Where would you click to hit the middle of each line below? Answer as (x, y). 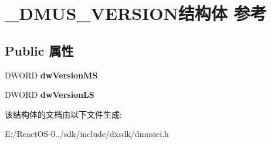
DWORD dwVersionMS (51, 75)
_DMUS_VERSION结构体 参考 (136, 13)
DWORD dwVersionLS (50, 95)
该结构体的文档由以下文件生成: (63, 114)
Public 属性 (39, 50)
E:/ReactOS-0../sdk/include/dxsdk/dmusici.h (87, 134)
